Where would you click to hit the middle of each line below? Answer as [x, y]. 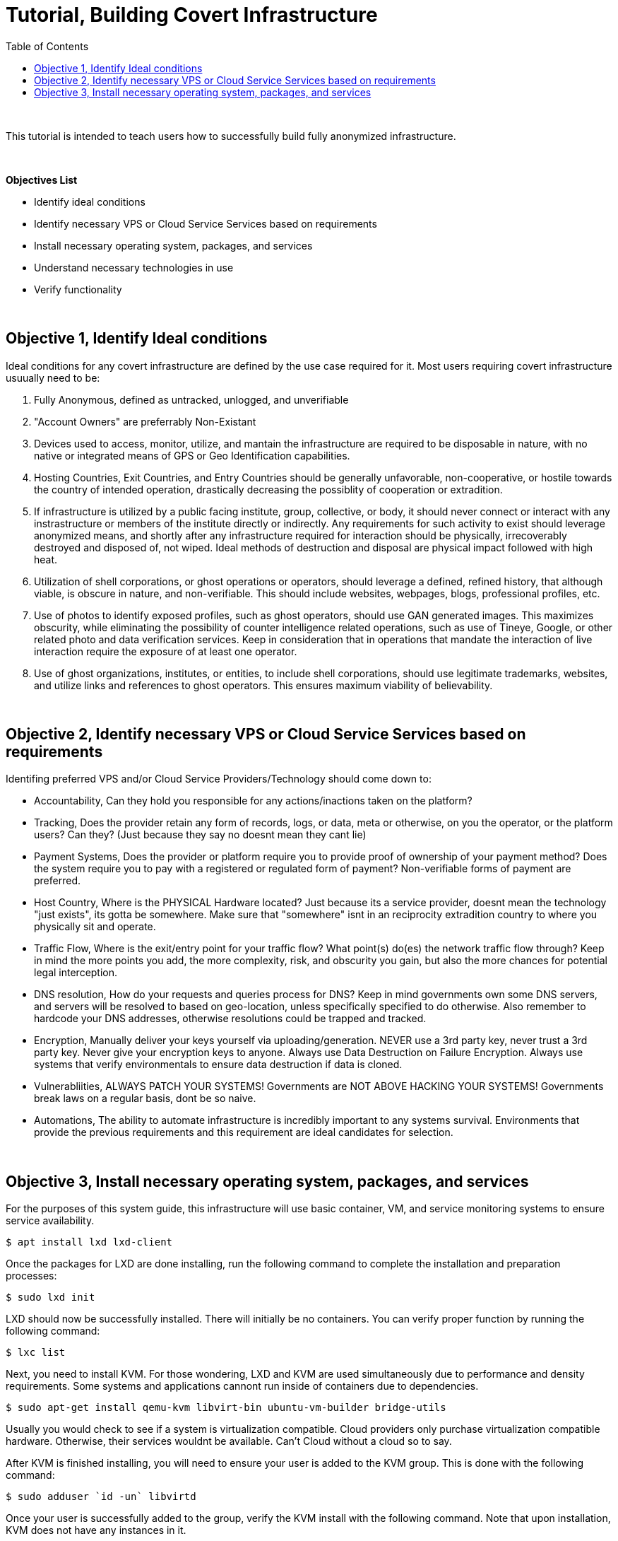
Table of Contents [47, 46]
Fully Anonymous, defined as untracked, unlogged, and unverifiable [191, 399]
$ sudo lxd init [50, 1297]
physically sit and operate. [95, 927]
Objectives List [42, 180]
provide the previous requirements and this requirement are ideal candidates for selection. [244, 1132]
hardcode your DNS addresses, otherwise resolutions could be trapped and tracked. [230, 1019]
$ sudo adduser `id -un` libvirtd [101, 1497]
